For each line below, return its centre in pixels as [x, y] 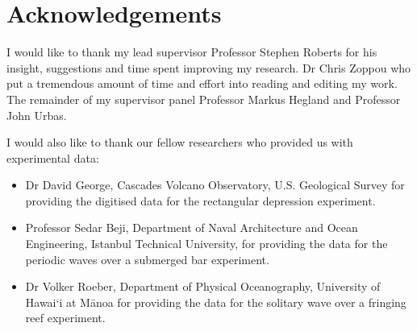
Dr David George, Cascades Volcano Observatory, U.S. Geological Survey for [215, 185]
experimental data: [53, 157]
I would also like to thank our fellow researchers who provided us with [180, 142]
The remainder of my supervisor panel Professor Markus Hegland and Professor [204, 99]
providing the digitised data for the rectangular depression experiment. [200, 200]
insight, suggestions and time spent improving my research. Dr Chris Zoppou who [209, 67]
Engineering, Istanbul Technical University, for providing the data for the [206, 244]
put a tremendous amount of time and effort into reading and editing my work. [202, 83]
